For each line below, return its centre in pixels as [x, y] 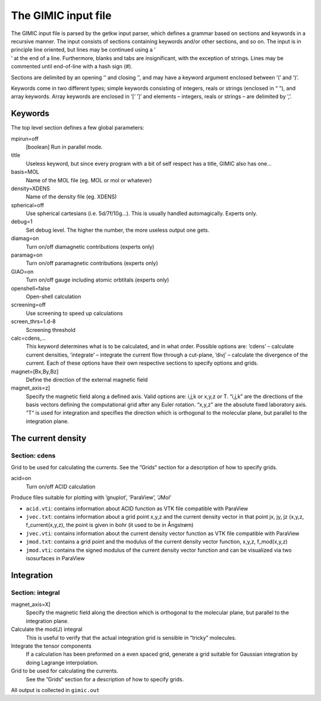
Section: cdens [33, 456]
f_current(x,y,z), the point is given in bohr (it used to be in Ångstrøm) [110, 525]
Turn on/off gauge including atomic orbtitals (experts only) [97, 280]
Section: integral [35, 592]
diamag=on [25, 238]
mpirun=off [25, 138]
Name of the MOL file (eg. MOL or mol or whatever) [89, 180]
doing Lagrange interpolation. [62, 662]
